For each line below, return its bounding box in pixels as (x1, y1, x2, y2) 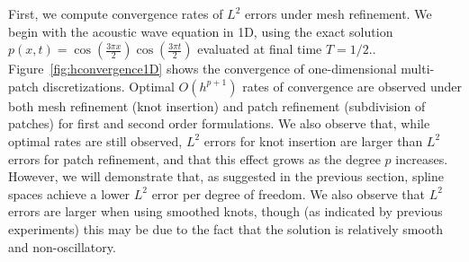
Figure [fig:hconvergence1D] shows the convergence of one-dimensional (8, 59, 397, 78)
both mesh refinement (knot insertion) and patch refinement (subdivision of (8, 96, 426, 115)
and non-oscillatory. (8, 237, 116, 256)
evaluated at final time (197, 39, 322, 58)
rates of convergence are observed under (242, 76, 462, 95)
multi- (401, 59, 435, 78)
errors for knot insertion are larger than (203, 131, 423, 150)
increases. (395, 149, 448, 168)
